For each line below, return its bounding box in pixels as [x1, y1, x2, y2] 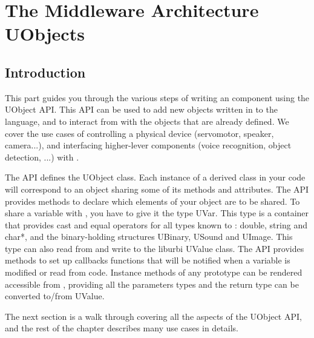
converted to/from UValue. [5, 290, 105, 302]
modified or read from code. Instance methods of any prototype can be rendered [5, 266, 303, 279]
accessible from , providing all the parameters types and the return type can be [5, 277, 299, 290]
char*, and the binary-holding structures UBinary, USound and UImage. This [5, 230, 293, 243]
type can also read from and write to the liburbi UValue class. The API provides [5, 242, 304, 254]
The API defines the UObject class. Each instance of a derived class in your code [5, 171, 306, 184]
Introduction [5, 62, 86, 81]
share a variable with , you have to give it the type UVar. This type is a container [5, 207, 309, 219]
